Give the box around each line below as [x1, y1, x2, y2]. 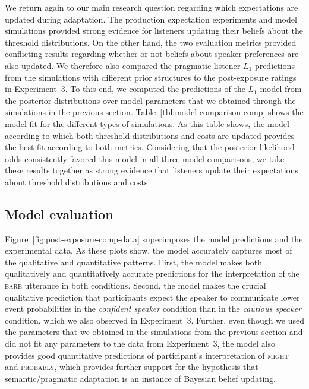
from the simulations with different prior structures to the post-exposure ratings [5, 71, 297, 83]
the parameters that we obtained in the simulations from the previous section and [5, 325, 303, 338]
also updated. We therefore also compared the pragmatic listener [5, 59, 241, 71]
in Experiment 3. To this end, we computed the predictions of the [5, 83, 245, 95]
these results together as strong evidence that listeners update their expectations [5, 164, 298, 176]
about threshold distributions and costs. [5, 175, 150, 188]
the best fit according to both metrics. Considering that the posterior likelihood [5, 141, 295, 153]
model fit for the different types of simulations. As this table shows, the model [5, 117, 289, 129]
